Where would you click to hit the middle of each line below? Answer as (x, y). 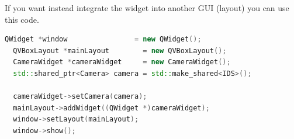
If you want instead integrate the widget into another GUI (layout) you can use (147, 8)
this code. (22, 19)
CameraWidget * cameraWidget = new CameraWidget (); (122, 62)
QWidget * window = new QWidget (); (103, 39)
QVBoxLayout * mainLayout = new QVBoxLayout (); (120, 51)
